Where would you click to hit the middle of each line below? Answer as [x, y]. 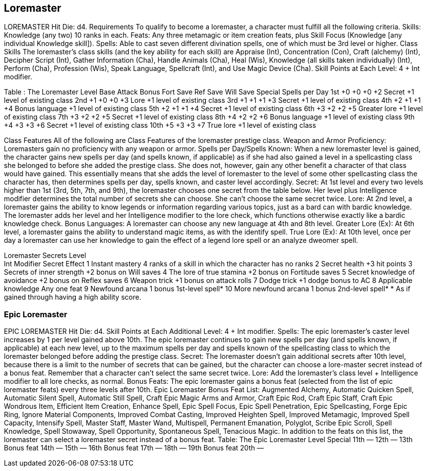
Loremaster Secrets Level [45, 256]
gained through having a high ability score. [73, 297]
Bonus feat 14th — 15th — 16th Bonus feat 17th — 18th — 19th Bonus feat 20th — [134, 448]
